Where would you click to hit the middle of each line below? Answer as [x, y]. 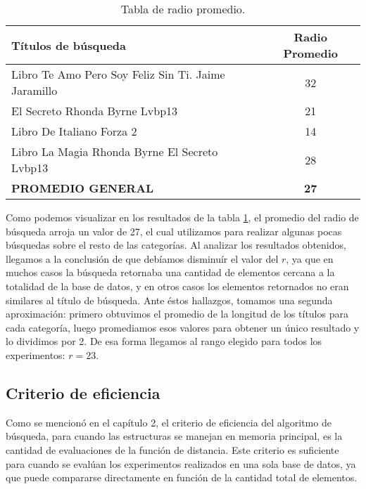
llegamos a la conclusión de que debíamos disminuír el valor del [142, 258]
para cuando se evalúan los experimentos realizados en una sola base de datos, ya [181, 463]
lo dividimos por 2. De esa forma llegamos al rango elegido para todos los [164, 341]
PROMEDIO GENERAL [83, 188]
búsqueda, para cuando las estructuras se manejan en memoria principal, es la [174, 436]
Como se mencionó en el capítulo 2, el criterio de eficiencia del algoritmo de [169, 422]
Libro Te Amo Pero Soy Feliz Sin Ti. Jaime [118, 74]
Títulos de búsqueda [69, 45]
